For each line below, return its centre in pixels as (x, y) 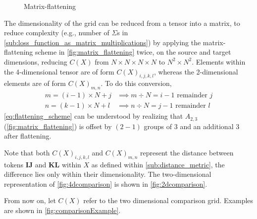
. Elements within (219, 61)
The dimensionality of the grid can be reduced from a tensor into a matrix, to (122, 23)
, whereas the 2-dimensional (196, 71)
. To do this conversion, (136, 83)
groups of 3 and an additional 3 (192, 126)
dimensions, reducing (36, 61)
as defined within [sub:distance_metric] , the (158, 164)
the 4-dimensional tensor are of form (59, 71)
